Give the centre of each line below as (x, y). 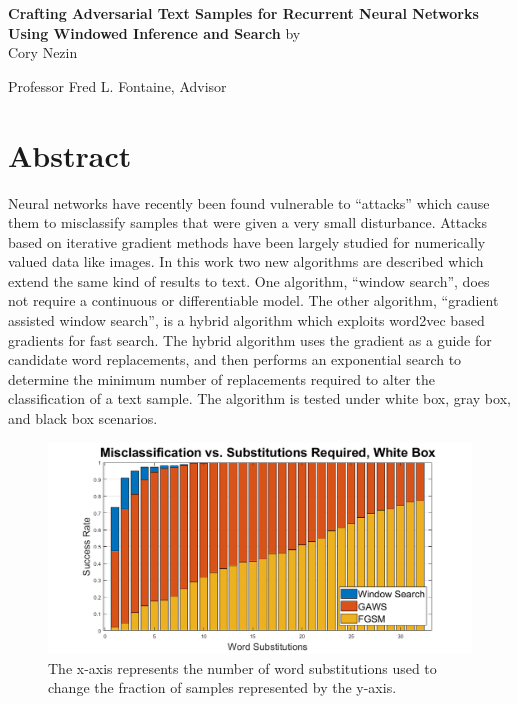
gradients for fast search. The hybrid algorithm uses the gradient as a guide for (250, 339)
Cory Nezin (43, 52)
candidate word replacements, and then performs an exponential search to (235, 359)
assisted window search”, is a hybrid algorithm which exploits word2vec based (246, 320)
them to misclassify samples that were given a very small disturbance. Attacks (247, 222)
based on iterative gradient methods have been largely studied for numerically (247, 241)
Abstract (70, 154)
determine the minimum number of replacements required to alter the (221, 378)
